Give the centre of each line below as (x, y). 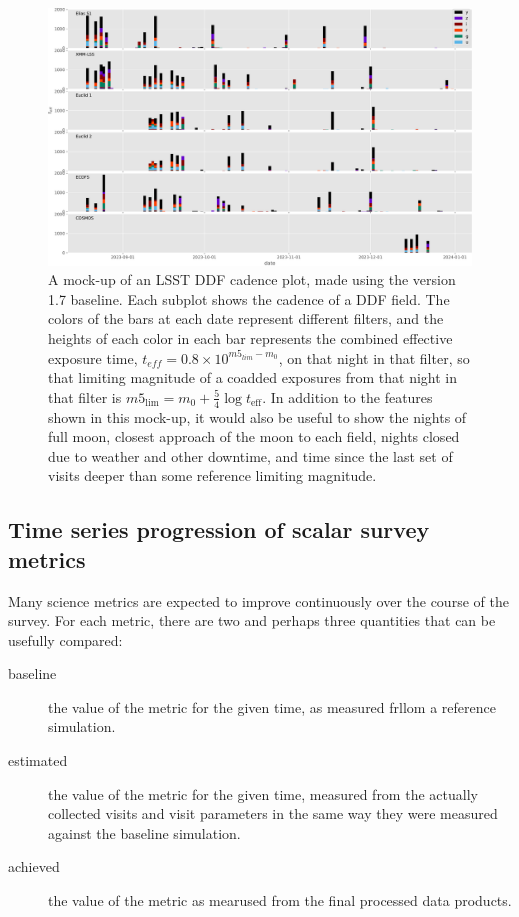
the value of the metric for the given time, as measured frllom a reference (272, 706)
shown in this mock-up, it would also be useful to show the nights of (257, 416)
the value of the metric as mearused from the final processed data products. (280, 900)
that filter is (85, 396)
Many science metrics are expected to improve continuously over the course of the (258, 600)
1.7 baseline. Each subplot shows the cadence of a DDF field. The (249, 298)
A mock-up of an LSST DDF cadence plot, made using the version (252, 279)
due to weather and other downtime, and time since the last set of (250, 455)
